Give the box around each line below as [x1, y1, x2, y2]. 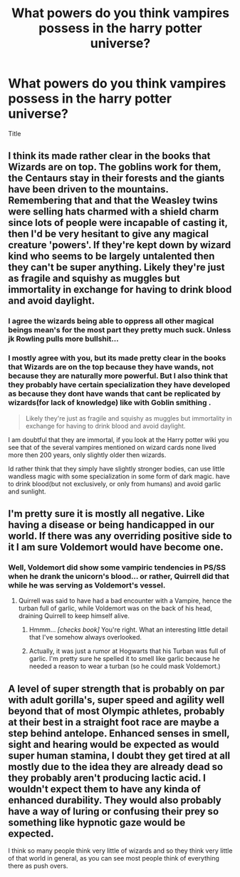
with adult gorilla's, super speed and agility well [8, 694, 225, 706]
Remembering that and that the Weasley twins [8, 195, 218, 207]
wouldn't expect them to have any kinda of [8, 783, 202, 795]
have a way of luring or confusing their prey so [8, 805, 219, 817]
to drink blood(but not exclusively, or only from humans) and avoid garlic [8, 479, 221, 488]
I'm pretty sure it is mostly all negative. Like [8, 508, 205, 520]
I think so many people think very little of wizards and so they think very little [8, 846, 233, 855]
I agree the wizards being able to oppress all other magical [8, 316, 214, 326]
